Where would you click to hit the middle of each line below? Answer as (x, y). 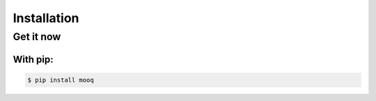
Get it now (37, 37)
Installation (46, 18)
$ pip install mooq (61, 80)
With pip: (33, 59)
